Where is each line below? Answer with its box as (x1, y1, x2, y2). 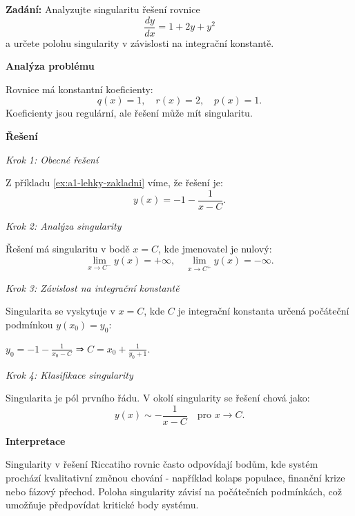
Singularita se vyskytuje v (6, 304, 115, 318)
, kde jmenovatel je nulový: (158, 241, 272, 256)
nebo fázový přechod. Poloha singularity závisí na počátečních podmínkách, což (6, 484, 342, 498)
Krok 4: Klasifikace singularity (6, 367, 133, 381)
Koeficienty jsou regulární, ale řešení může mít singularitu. (6, 106, 253, 120)
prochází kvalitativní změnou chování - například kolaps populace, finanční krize (6, 470, 345, 485)
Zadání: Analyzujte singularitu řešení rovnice (6, 2, 200, 16)
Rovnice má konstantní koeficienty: (6, 81, 153, 96)
